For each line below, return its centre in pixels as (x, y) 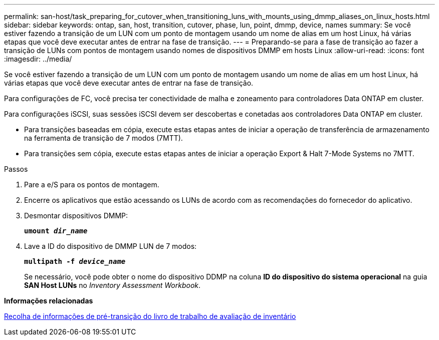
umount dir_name (56, 231)
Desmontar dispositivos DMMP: (76, 216)
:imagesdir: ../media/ (38, 59)
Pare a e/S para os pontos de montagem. (92, 185)
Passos (16, 169)
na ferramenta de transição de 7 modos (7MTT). (103, 138)
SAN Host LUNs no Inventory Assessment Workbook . (113, 285)
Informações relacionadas (49, 301)
